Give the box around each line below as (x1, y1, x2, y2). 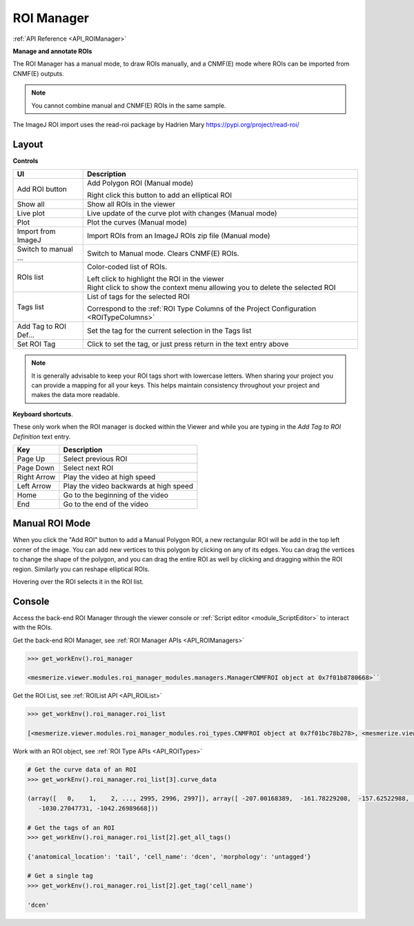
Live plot (17, 209, 45, 218)
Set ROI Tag (17, 339, 56, 349)
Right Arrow (17, 472, 56, 481)
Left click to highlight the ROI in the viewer (86, 274, 224, 284)
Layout (12, 138, 43, 150)
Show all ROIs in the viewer (86, 200, 175, 209)
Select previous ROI (63, 454, 128, 463)
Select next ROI (63, 463, 114, 472)
